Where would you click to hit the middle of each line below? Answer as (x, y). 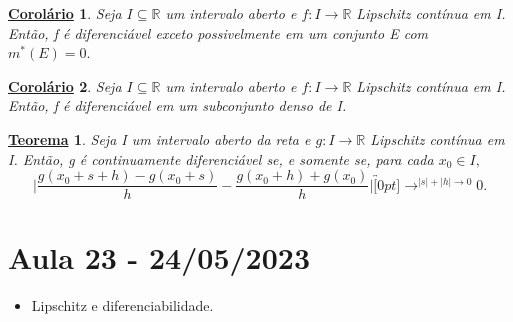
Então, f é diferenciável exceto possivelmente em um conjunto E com (218, 32)
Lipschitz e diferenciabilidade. (122, 305)
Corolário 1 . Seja (65, 13)
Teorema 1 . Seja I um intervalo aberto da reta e (159, 138)
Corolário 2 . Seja (65, 85)
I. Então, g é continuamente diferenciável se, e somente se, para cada (221, 158)
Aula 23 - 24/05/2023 (159, 257)
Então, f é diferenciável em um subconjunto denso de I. (177, 105)
